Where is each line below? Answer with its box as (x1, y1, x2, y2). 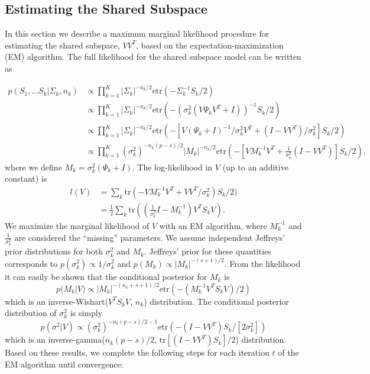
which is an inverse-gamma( (5, 333, 105, 346)
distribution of (5, 307, 57, 319)
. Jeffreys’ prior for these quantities (144, 245, 271, 257)
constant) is (5, 172, 47, 185)
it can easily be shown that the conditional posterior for (5, 270, 207, 282)
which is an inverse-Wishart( (5, 295, 108, 307)
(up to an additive (222, 160, 288, 173)
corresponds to (5, 257, 58, 269)
